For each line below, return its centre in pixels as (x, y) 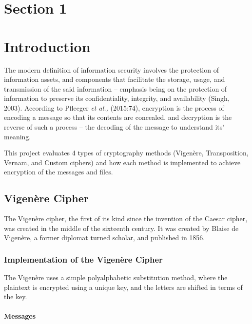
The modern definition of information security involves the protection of (111, 69)
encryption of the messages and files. (58, 172)
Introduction (47, 46)
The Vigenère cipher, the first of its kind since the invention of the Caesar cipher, (126, 219)
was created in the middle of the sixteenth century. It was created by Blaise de (121, 228)
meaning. (18, 136)
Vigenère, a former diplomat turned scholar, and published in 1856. (105, 238)
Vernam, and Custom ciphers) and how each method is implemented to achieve (122, 162)
